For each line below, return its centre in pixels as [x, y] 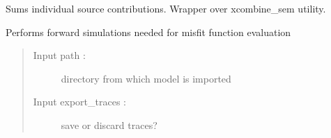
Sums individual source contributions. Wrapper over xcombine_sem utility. [166, 8]
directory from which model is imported [146, 78]
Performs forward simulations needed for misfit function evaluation [148, 32]
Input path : [59, 55]
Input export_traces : [79, 102]
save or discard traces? [109, 124]
